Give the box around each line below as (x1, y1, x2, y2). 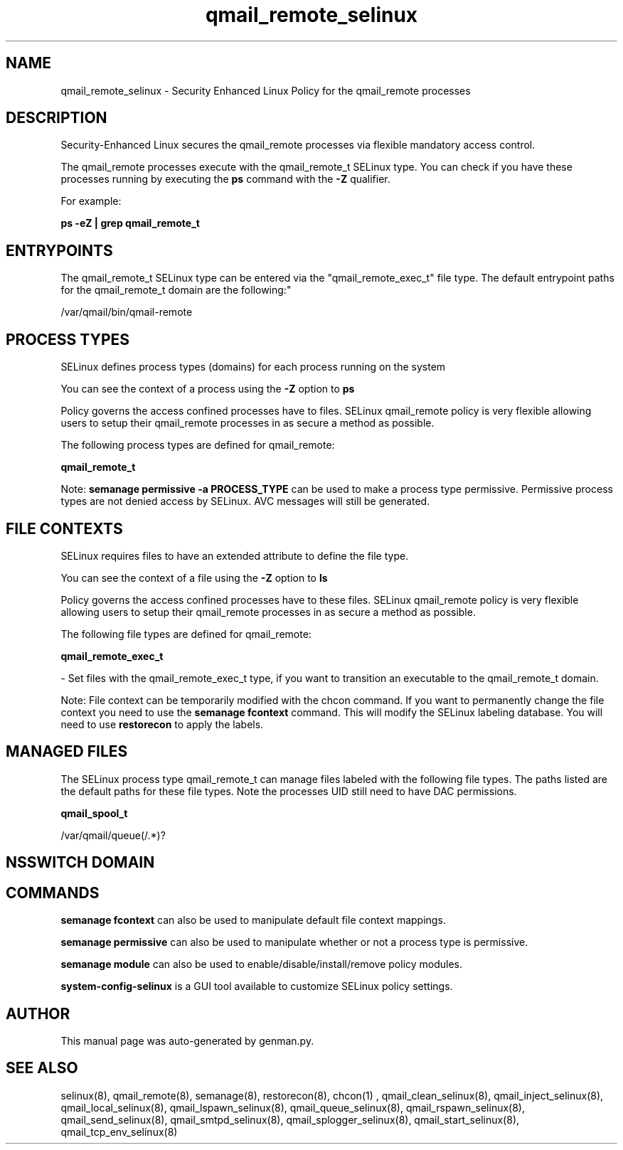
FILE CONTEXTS (6, 519, 123, 538)
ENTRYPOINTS (6, 241, 113, 260)
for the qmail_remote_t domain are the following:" (60, 284, 292, 297)
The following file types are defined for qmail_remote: (60, 627, 311, 640)
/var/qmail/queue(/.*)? (60, 829, 166, 841)
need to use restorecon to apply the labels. (60, 718, 264, 730)
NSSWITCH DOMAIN (6, 853, 155, 872)
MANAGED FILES (6, 742, 128, 761)
